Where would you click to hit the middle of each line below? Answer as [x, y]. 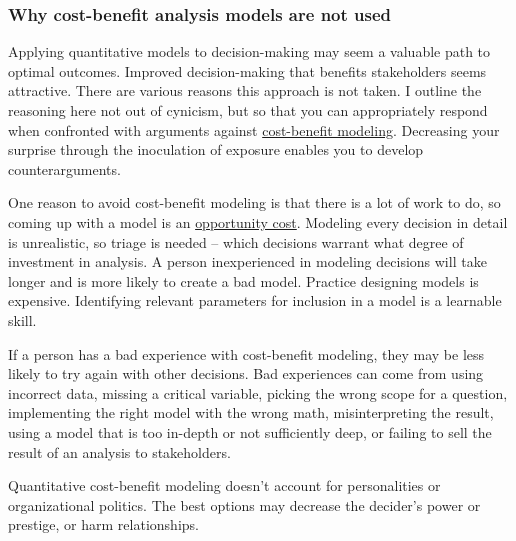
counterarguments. [64, 168]
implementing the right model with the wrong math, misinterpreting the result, [251, 412]
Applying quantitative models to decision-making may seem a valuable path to [249, 51]
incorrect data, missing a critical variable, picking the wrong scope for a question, [258, 392]
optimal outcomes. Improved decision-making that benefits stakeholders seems [247, 70]
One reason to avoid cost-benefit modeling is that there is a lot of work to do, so [254, 202]
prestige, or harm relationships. [103, 524]
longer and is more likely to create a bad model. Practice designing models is [243, 280]
